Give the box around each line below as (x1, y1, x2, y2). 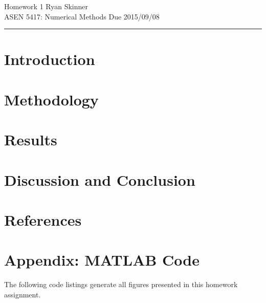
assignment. (4, 289, 41, 299)
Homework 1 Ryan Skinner (4, 1, 88, 11)
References (4, 209, 82, 230)
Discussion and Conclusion (4, 169, 195, 190)
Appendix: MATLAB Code (4, 249, 200, 270)
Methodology (4, 89, 99, 110)
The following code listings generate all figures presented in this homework (4, 279, 238, 290)
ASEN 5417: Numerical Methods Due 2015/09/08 (4, 11, 160, 21)
